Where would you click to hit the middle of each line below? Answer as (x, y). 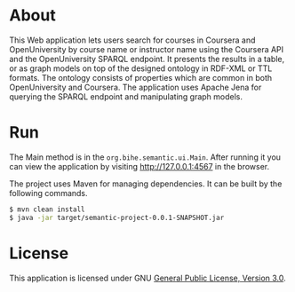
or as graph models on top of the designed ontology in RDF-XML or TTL (141, 68)
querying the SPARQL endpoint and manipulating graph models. (126, 96)
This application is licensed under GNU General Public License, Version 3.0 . (147, 278)
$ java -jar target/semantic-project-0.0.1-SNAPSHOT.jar (117, 217)
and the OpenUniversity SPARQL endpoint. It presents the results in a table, (147, 59)
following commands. (48, 193)
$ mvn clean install (48, 209)
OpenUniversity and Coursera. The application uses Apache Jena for (136, 87)
